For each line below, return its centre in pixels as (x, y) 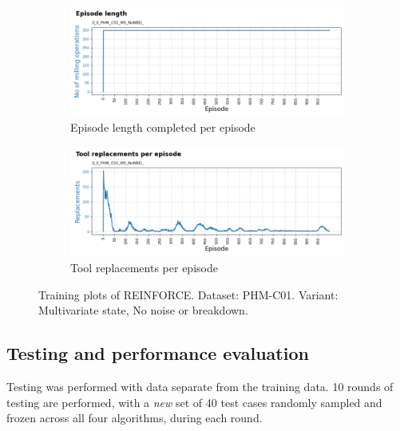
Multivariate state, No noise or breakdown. (143, 310)
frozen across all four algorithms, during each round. (135, 418)
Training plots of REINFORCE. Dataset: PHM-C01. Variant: (188, 294)
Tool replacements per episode (144, 267)
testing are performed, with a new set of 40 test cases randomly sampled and (194, 402)
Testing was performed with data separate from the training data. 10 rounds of (200, 386)
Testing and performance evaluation (158, 353)
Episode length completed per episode (163, 127)
